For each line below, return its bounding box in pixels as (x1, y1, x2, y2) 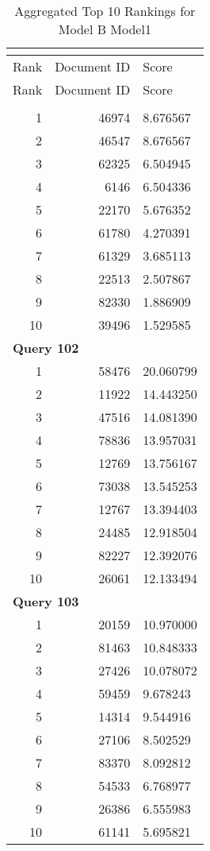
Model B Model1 (58, 20, 151, 38)
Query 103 (13, 592, 79, 610)
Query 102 (13, 338, 79, 357)
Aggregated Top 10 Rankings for (14, 2, 196, 20)
